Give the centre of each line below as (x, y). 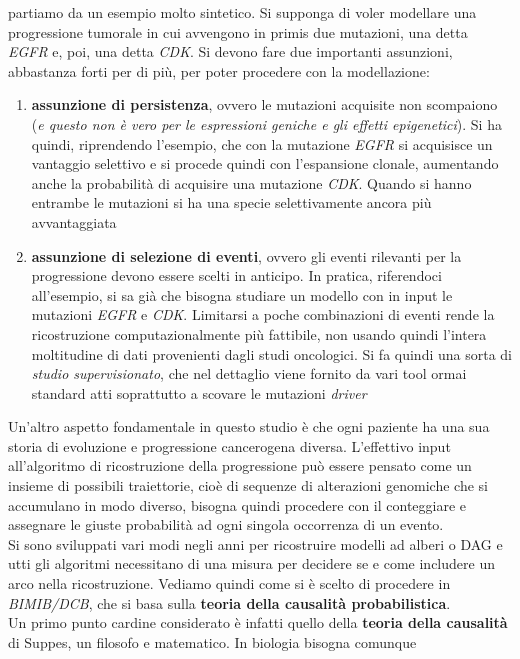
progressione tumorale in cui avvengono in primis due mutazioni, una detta (238, 31)
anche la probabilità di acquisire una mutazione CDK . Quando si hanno (251, 182)
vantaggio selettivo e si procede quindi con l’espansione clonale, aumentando (265, 163)
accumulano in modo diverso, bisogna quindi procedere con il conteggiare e (237, 504)
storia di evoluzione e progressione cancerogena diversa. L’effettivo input (229, 445)
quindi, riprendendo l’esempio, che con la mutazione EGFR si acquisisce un (262, 143)
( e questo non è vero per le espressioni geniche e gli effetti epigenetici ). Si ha (266, 123)
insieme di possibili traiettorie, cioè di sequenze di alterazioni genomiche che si (248, 485)
